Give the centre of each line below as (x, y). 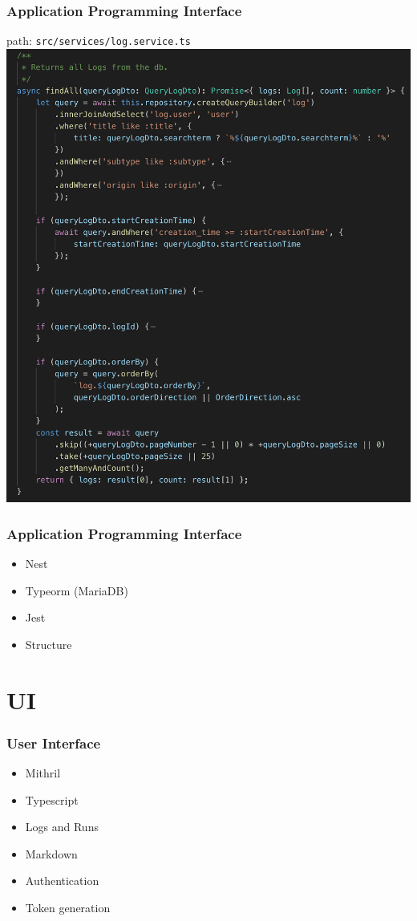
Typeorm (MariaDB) (77, 590)
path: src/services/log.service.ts (99, 41)
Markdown (51, 853)
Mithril (43, 772)
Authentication (62, 880)
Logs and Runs (62, 827)
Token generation (68, 907)
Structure (49, 644)
